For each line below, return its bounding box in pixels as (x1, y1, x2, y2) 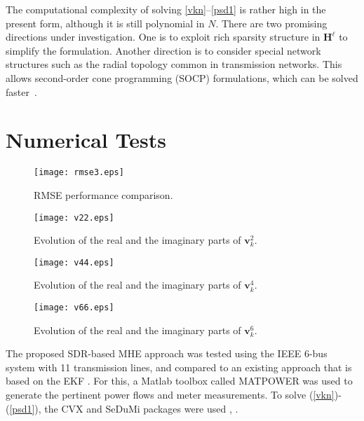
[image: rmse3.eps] (34, 167, 124, 178)
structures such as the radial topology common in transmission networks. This (6, 57, 342, 71)
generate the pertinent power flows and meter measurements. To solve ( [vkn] (6, 387, 335, 402)
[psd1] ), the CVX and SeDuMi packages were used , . (9, 401, 238, 415)
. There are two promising (215, 15, 328, 30)
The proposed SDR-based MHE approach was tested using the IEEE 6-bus (6, 346, 328, 361)
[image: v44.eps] (34, 257, 114, 268)
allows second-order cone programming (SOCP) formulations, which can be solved (6, 70, 358, 85)
